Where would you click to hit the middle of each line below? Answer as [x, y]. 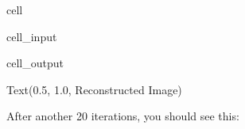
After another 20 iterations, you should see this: [123, 116]
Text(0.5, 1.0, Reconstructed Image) [94, 89]
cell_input [32, 36]
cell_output [35, 63]
